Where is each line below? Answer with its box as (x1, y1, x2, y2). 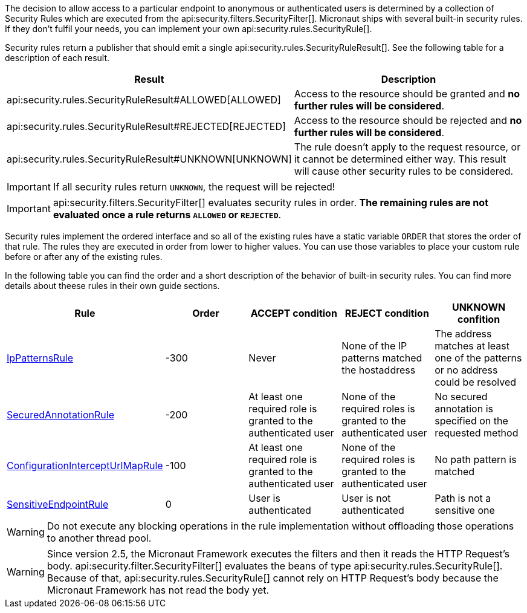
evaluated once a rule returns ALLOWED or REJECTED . (53, 209, 282, 221)
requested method (435, 427, 519, 439)
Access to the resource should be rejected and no (294, 114, 522, 126)
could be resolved (435, 376, 517, 388)
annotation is (435, 403, 493, 415)
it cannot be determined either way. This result (294, 153, 506, 165)
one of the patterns (435, 352, 522, 364)
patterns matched (341, 352, 422, 364)
